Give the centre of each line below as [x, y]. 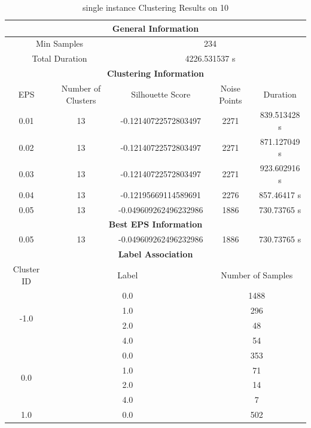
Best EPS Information [155, 224]
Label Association [155, 254]
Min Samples [60, 43]
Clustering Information [155, 73]
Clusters [81, 100]
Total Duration [60, 58]
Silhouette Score [161, 94]
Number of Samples [257, 274]
